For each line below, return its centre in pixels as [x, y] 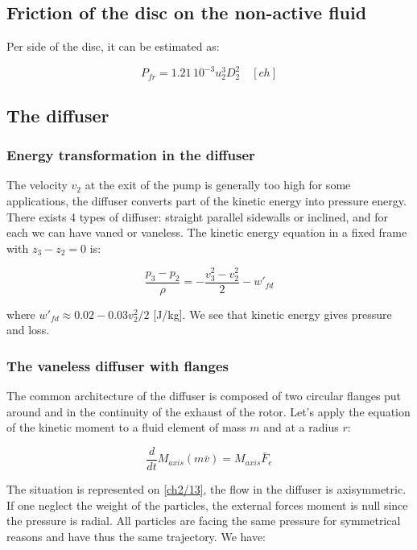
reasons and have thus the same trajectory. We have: [136, 536]
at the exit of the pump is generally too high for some [218, 185]
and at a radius [301, 427]
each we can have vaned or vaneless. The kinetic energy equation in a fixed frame [207, 232]
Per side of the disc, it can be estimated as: [113, 46]
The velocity [37, 185]
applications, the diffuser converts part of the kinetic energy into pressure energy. [206, 201]
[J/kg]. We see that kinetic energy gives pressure [272, 314]
